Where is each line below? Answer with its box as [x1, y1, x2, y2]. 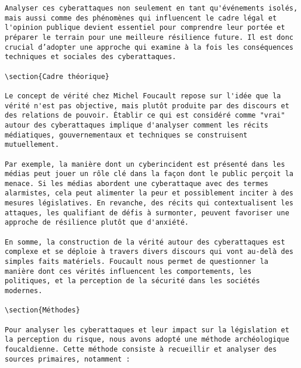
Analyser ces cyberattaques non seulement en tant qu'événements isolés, [5, 4, 298, 12]
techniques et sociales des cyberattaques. [5, 53, 177, 61]
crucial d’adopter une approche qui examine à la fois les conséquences [5, 43, 293, 51]
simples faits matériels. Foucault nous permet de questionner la [5, 257, 269, 266]
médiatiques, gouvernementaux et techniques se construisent [5, 130, 248, 139]
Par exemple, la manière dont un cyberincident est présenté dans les [5, 160, 285, 168]
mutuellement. [5, 140, 60, 149]
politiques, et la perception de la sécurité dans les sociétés [5, 277, 260, 286]
